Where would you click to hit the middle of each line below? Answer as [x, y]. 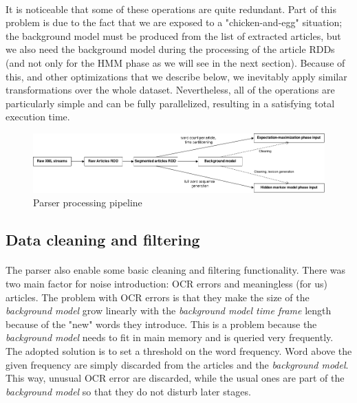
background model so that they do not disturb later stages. [128, 391]
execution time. [38, 117]
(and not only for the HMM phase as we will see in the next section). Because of [175, 62]
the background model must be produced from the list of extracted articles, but [173, 35]
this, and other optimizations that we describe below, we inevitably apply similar [176, 76]
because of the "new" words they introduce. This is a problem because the [161, 324]
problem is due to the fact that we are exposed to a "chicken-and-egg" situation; [174, 22]
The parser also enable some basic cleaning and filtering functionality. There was [176, 270]
